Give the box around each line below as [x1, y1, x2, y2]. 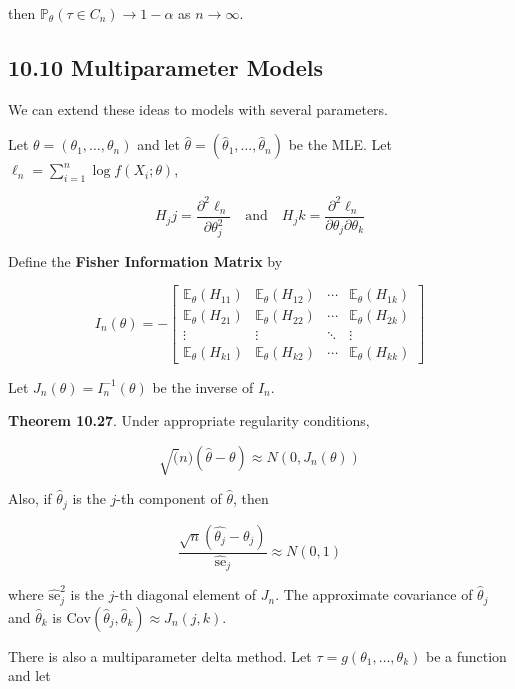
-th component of [116, 488, 222, 509]
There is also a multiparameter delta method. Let [8, 645, 312, 666]
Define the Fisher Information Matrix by [8, 250, 283, 271]
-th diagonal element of [114, 584, 257, 605]
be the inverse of [152, 376, 254, 397]
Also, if [8, 488, 52, 509]
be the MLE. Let [288, 134, 392, 155]
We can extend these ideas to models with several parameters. [8, 98, 389, 119]
